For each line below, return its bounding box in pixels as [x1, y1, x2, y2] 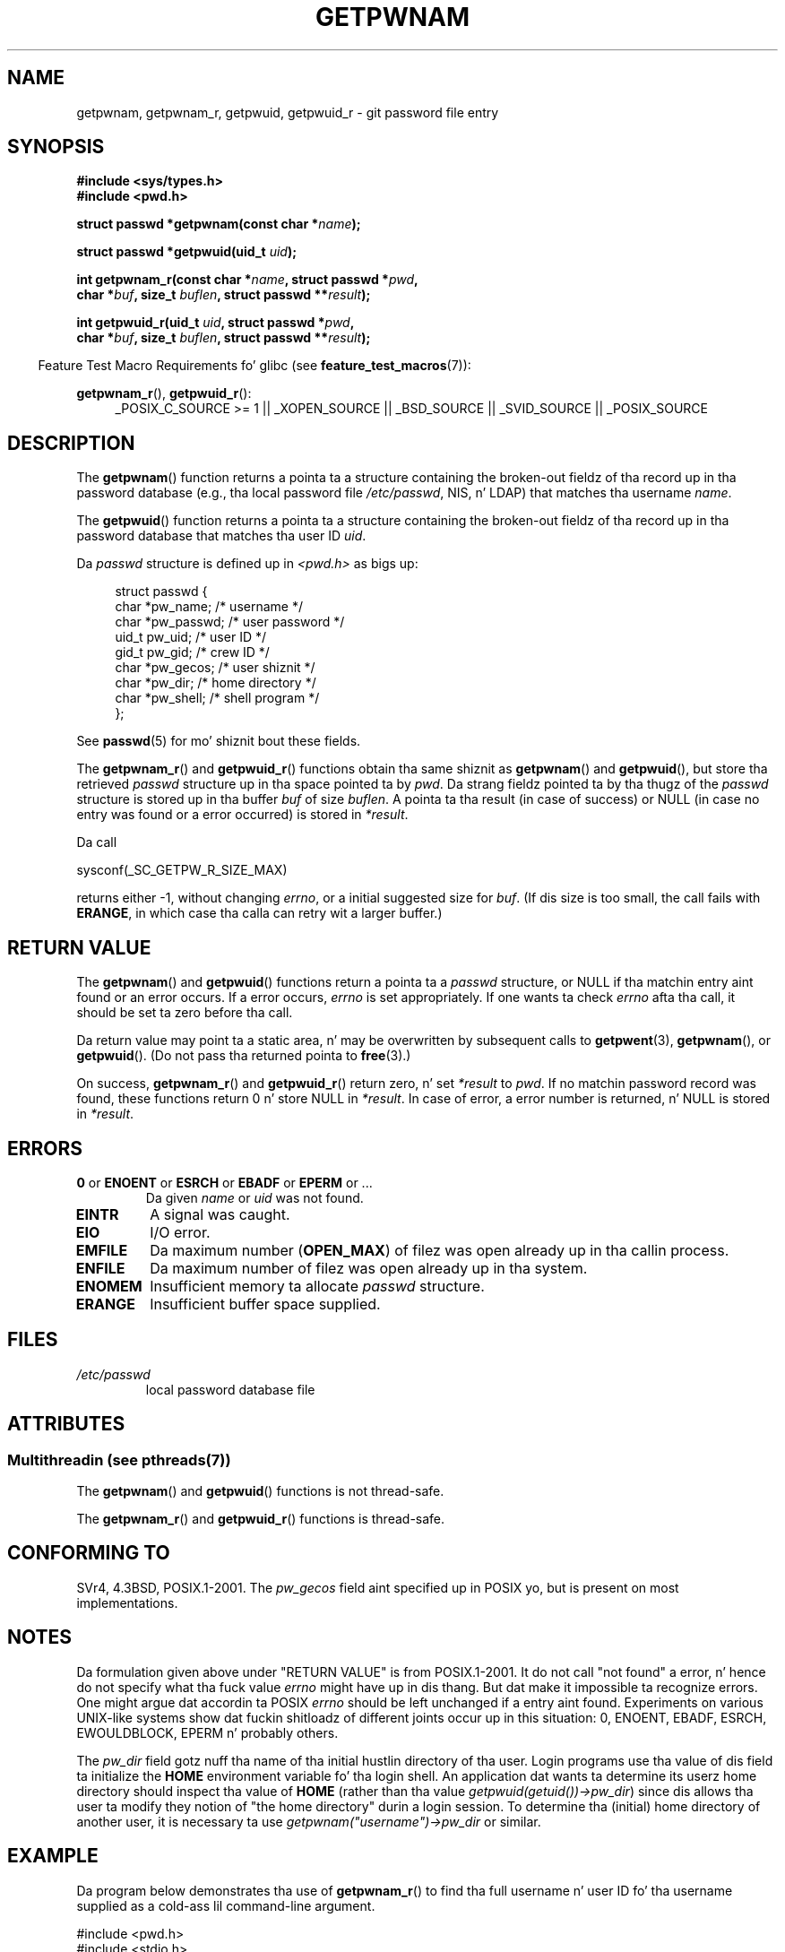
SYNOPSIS [7, 135, 105, 159]
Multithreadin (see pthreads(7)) [7, 1450, 231, 1469]
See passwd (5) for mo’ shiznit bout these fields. [76, 733, 361, 749]
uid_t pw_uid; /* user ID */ [115, 629, 266, 645]
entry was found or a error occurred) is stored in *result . [76, 807, 409, 823]
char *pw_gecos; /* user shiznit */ [115, 660, 315, 676]
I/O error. [150, 1222, 211, 1241]
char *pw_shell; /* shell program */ [115, 690, 320, 706]
